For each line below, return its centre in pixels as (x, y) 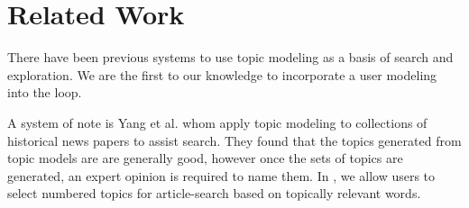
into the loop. (45, 92)
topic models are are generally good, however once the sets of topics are (205, 158)
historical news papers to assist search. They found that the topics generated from (234, 140)
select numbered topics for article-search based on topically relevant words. (214, 193)
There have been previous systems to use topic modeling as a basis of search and (230, 57)
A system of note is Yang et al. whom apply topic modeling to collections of (217, 122)
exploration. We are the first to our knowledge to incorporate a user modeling (222, 74)
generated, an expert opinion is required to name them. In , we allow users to (221, 175)
